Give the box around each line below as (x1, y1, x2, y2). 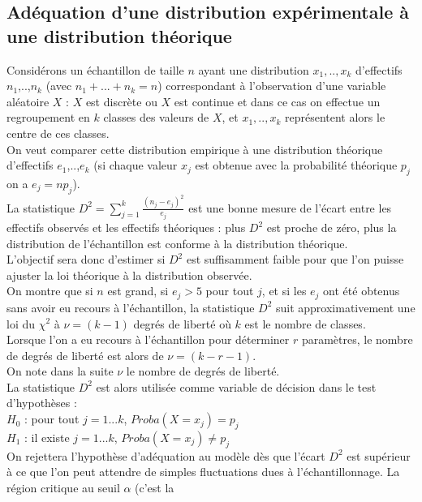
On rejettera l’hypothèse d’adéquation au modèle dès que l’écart (6, 447, 325, 464)
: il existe (24, 428, 70, 445)
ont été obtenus (323, 282, 400, 299)
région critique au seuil (6, 478, 120, 496)
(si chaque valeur (93, 157, 178, 174)
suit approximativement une (275, 298, 416, 315)
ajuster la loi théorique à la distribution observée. (6, 266, 252, 283)
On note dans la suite (6, 363, 114, 380)
